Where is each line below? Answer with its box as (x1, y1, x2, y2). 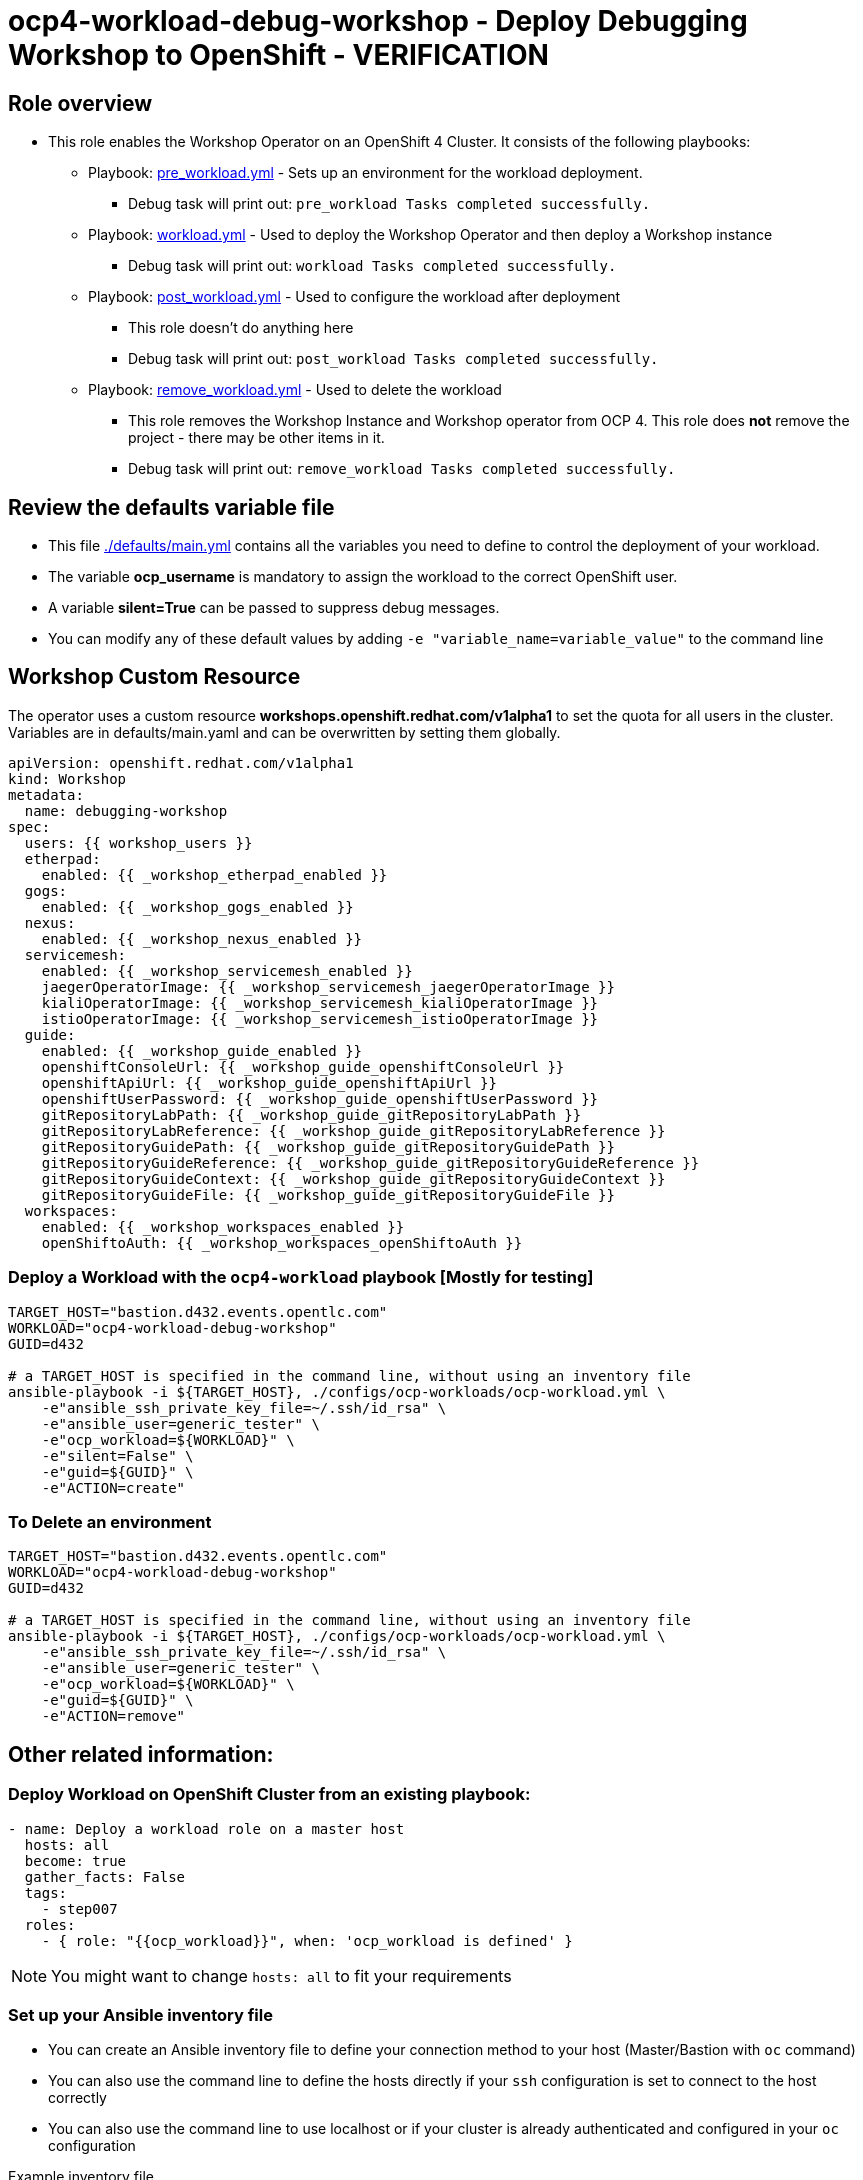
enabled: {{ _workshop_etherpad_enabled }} (41, 866, 388, 883)
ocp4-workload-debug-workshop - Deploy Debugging (8, 4, 748, 38)
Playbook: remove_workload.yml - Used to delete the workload (88, 381, 502, 399)
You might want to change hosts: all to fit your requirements (51, 1965, 512, 1986)
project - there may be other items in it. (128, 429, 385, 447)
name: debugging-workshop (24, 802, 228, 819)
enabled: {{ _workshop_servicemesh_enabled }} (41, 962, 413, 979)
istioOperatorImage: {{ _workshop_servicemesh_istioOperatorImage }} (41, 1010, 599, 1027)
